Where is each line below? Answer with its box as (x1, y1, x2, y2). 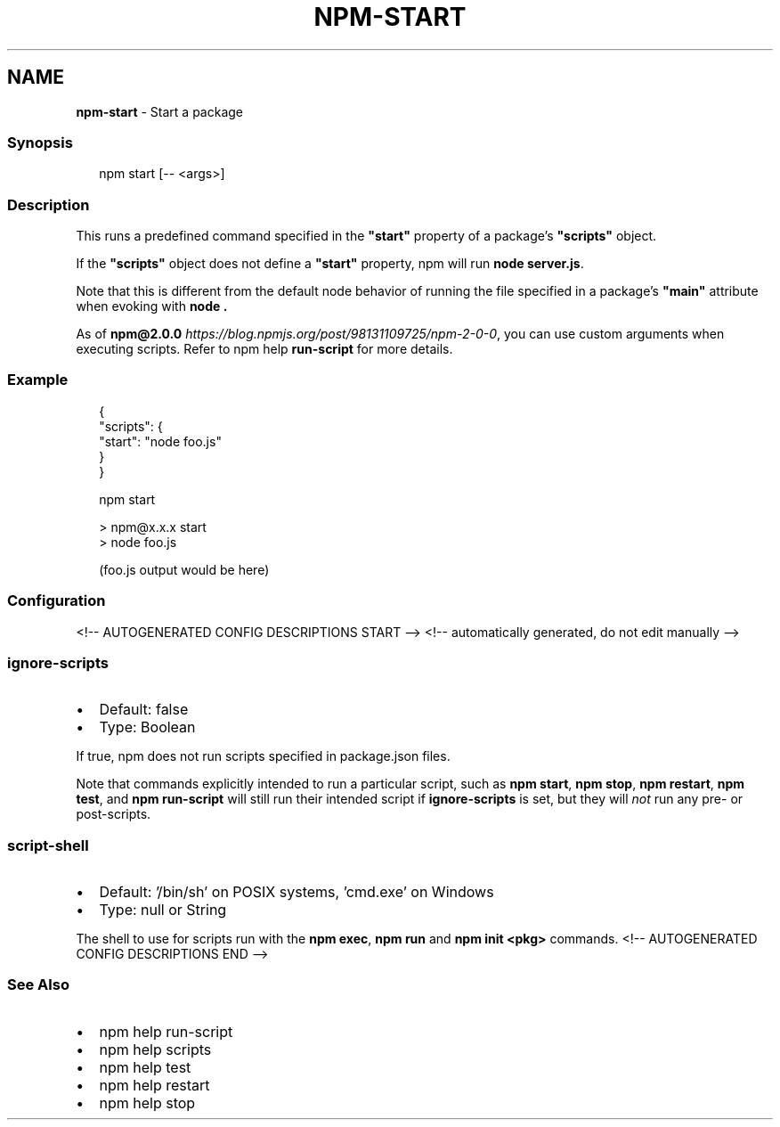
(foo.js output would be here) (99, 561, 270, 577)
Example (7, 371, 69, 389)
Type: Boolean (99, 718, 196, 737)
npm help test (99, 1058, 191, 1076)
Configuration (7, 592, 106, 610)
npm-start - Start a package (76, 103, 244, 119)
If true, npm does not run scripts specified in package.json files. (76, 748, 451, 764)
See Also (7, 976, 69, 994)
